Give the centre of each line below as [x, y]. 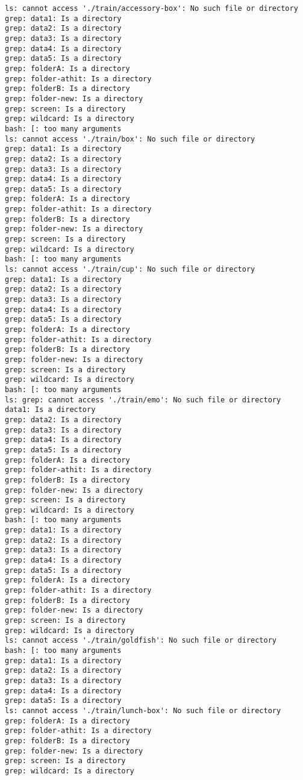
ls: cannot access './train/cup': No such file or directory [130, 270]
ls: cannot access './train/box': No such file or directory [130, 139]
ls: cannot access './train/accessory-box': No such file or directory [151, 8]
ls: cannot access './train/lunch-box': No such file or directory [143, 710]
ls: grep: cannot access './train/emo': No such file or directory [143, 400]
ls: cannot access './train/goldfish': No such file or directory [141, 641]
